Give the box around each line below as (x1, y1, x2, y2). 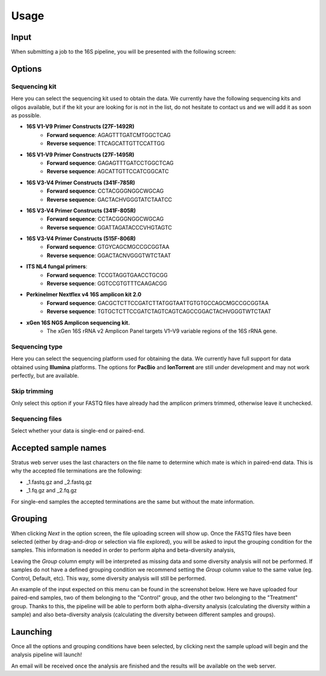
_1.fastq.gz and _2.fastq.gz (26, 478, 92, 486)
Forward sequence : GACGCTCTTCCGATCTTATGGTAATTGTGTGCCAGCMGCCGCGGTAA (46, 299, 269, 306)
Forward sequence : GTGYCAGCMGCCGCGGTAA (46, 243, 170, 251)
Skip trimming (11, 387, 54, 395)
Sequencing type (11, 342, 63, 350)
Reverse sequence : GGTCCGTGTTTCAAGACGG (46, 280, 167, 287)
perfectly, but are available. (11, 372, 79, 379)
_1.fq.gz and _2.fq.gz (26, 487, 77, 494)
